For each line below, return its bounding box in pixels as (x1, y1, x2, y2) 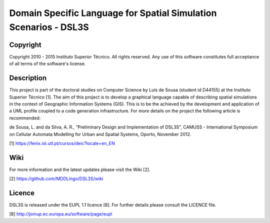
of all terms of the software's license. (9, 60, 86, 67)
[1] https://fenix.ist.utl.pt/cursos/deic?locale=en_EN (9, 140, 115, 146)
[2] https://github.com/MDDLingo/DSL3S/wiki (9, 175, 103, 182)
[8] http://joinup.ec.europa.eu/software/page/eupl (9, 211, 112, 217)
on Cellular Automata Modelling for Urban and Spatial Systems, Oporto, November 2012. (9, 131, 191, 137)
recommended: (9, 115, 41, 121)
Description (9, 74, 47, 82)
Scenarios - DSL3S (9, 21, 89, 32)
